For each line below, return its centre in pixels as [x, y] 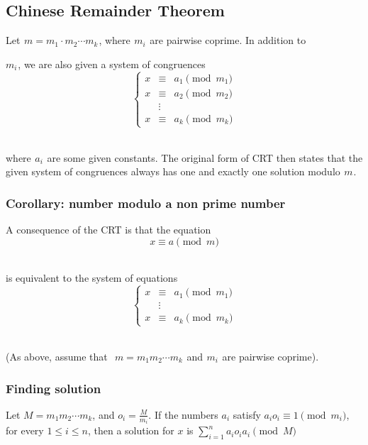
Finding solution [54, 388]
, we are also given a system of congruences [112, 64]
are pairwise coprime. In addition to [228, 40]
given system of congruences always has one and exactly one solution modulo [173, 171]
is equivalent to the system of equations [92, 278]
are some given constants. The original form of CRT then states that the [205, 157]
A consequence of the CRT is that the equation [108, 230]
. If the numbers [183, 414]
